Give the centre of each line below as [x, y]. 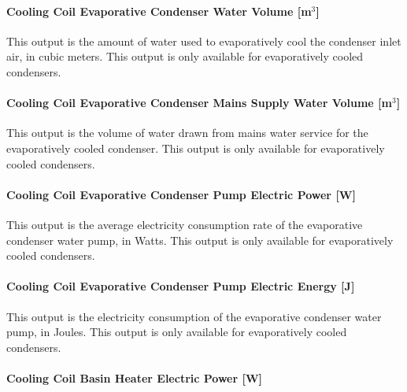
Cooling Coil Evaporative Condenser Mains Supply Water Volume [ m [199, 103]
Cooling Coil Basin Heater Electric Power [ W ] [135, 377]
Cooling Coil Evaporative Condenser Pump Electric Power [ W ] [181, 194]
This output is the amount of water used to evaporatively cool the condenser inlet [204, 41]
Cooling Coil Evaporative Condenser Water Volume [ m [159, 11]
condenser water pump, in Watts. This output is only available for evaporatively [200, 240]
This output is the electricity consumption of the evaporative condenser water [194, 316]
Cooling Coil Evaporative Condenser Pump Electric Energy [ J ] [181, 286]
